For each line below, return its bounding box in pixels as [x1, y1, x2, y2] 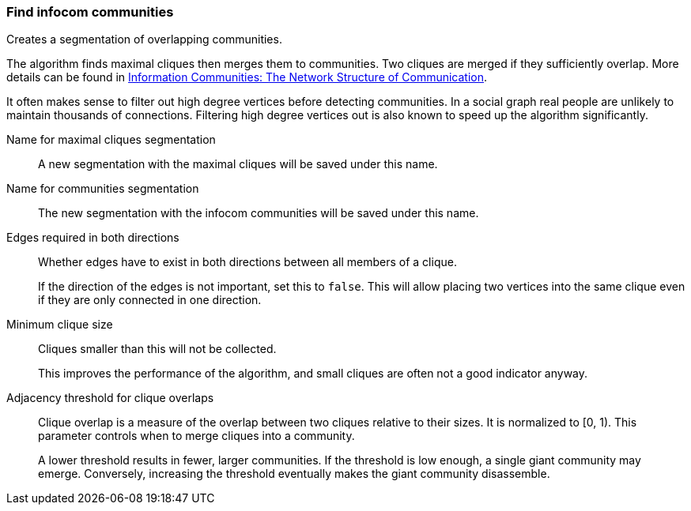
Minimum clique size [6, 317, 113, 332]
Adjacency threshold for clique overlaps [6, 391, 214, 405]
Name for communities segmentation [6, 182, 199, 196]
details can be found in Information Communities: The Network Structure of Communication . [6, 70, 488, 85]
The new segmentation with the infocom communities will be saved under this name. [38, 206, 479, 220]
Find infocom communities [6, 4, 174, 20]
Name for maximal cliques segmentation [6, 133, 216, 147]
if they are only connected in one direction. [38, 293, 262, 307]
